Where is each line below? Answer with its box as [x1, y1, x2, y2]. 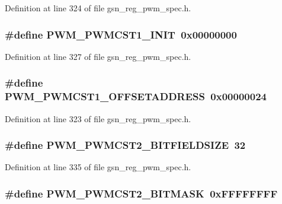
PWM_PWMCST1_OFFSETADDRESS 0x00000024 [5, 89, 267, 104]
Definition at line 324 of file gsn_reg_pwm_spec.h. [5, 2, 191, 14]
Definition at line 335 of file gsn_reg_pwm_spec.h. [5, 161, 191, 173]
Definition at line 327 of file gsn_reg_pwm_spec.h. [5, 50, 191, 62]
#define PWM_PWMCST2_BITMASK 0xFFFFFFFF [5, 186, 278, 200]
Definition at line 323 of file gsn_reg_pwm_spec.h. [5, 112, 191, 125]
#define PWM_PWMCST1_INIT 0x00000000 [5, 27, 237, 42]
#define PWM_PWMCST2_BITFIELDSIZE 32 [5, 138, 246, 152]
